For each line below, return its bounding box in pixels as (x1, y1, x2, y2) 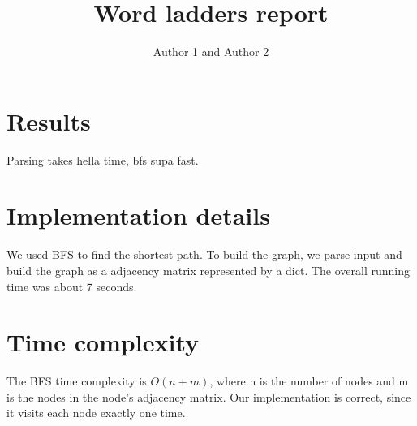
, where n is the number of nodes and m (209, 372, 409, 389)
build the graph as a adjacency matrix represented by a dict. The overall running (6, 261, 411, 278)
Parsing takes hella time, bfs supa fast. (6, 151, 199, 168)
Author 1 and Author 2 (153, 43, 269, 60)
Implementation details (6, 199, 270, 232)
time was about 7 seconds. (6, 278, 137, 295)
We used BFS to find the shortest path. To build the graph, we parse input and (6, 246, 402, 263)
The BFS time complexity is (6, 372, 147, 389)
